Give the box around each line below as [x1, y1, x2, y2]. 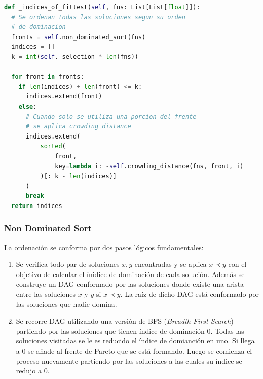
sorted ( [40, 143, 66, 150]
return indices [11, 202, 62, 210]
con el [228, 259, 247, 269]
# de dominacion [11, 23, 66, 31]
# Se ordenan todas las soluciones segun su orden [11, 13, 185, 21]
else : [18, 102, 37, 110]
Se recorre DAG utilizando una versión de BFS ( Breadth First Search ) [16, 316, 234, 326]
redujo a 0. [16, 365, 50, 376]
